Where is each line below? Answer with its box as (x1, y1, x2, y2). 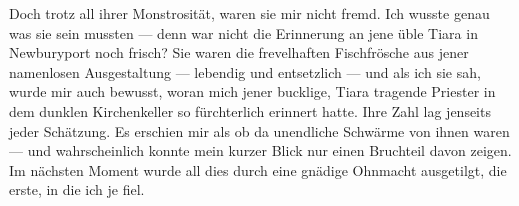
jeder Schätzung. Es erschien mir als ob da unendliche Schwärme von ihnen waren (9, 120, 510, 141)
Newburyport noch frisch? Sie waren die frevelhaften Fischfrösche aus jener (9, 42, 469, 63)
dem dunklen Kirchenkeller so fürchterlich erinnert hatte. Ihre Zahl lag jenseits (9, 100, 491, 121)
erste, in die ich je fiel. (9, 179, 145, 200)
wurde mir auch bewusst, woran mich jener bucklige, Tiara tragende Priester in (9, 81, 496, 102)
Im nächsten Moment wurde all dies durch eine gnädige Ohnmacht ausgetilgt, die (9, 159, 507, 180)
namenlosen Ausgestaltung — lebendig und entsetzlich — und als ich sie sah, (9, 61, 481, 82)
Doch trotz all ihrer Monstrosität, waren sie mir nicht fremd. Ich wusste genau (9, 3, 490, 23)
